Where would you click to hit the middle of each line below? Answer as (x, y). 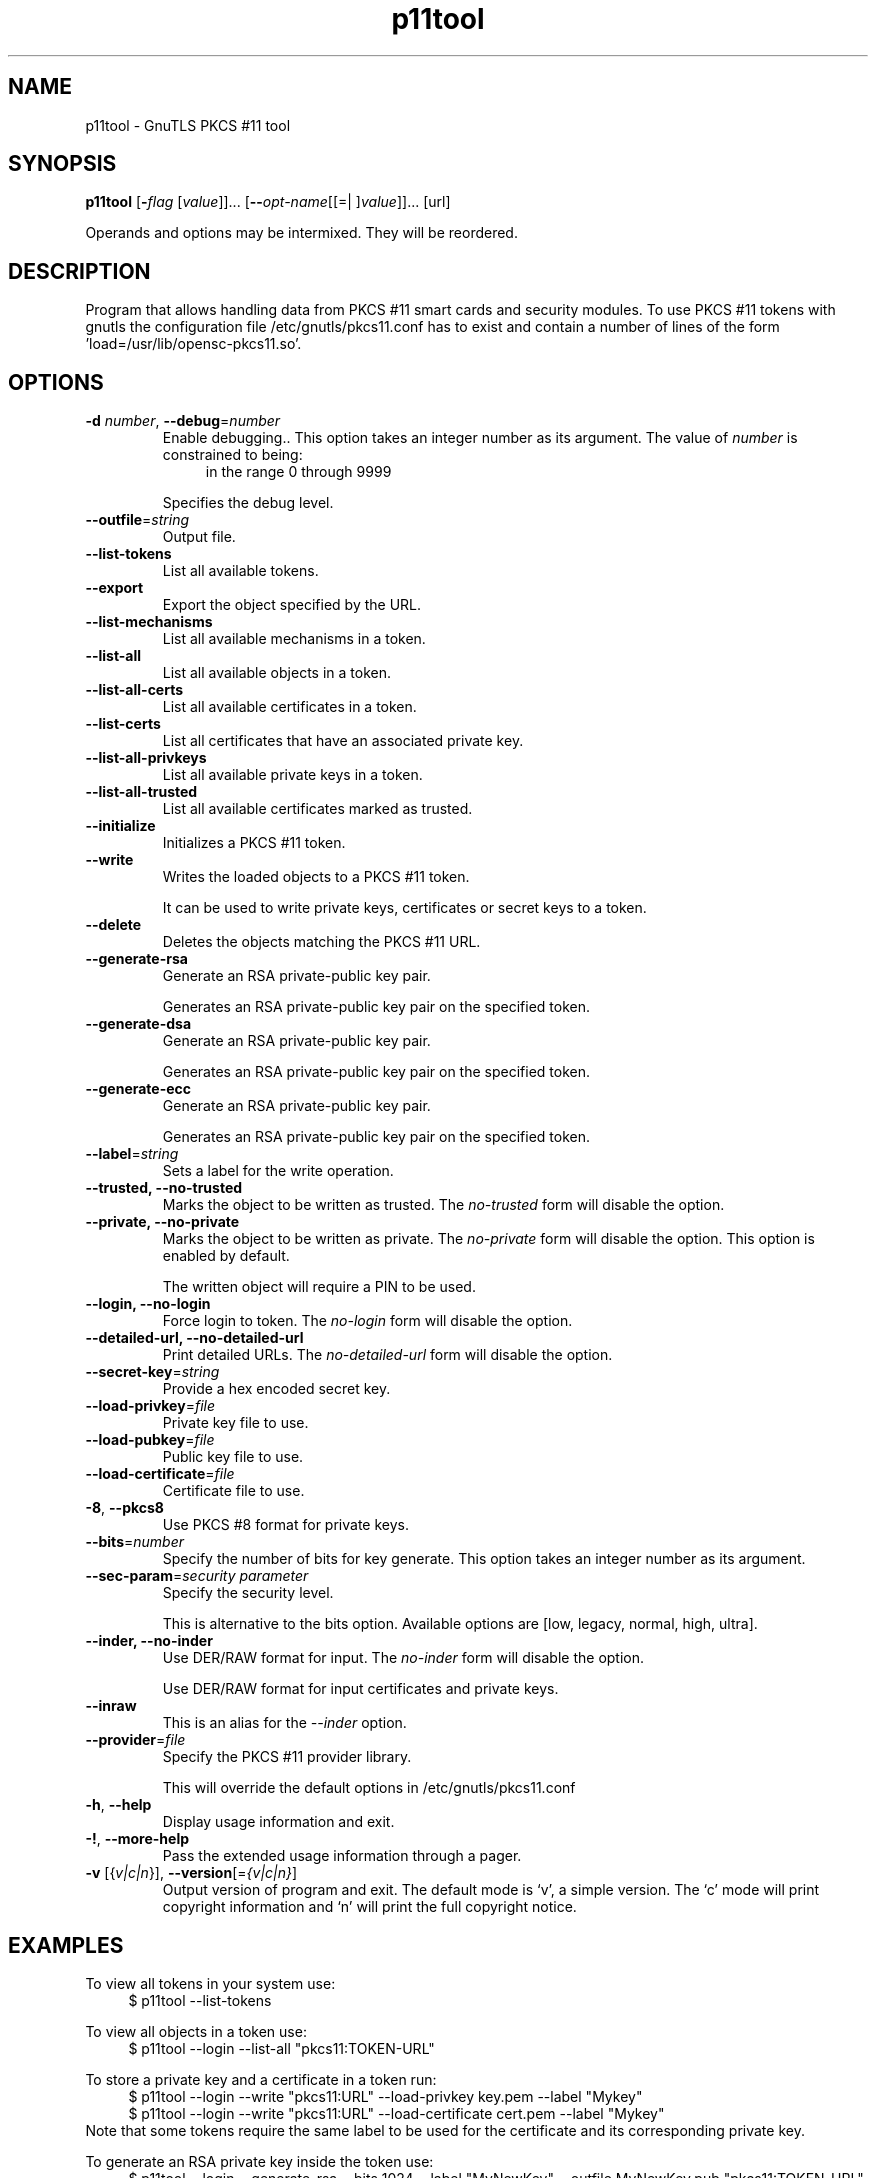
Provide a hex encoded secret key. (276, 1389)
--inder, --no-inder (149, 1641)
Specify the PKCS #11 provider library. (287, 1757)
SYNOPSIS (62, 164)
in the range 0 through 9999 (298, 472)
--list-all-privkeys (146, 758)
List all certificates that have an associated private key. (343, 741)
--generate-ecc (138, 1089)
